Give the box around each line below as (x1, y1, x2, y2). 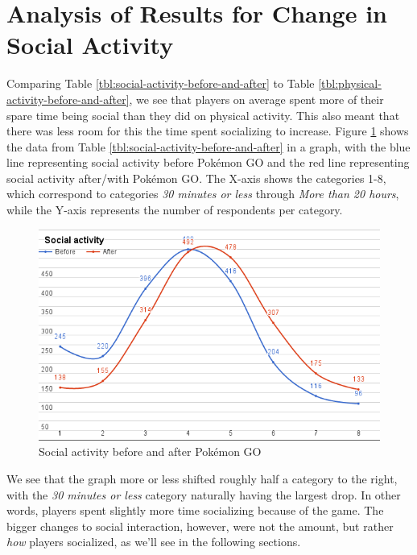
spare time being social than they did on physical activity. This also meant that (6, 106, 400, 123)
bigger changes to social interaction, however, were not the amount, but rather (6, 517, 394, 534)
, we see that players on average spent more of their (129, 90, 384, 107)
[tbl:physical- (318, 75, 382, 92)
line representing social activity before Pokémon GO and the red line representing (6, 154, 410, 171)
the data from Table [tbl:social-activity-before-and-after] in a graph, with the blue (6, 138, 411, 155)
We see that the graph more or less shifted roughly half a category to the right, (6, 470, 398, 487)
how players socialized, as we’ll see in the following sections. (6, 533, 301, 550)
